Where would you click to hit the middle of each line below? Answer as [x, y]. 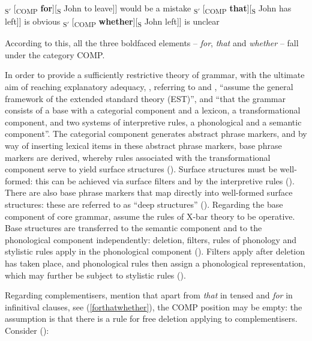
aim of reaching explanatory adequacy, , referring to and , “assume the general [149, 87]
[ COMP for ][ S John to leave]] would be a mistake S [106, 9]
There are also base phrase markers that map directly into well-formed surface [149, 192]
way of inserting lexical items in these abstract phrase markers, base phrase [143, 145]
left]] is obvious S [36, 22]
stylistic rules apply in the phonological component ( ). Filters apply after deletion [155, 251]
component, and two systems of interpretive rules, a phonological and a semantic [153, 122]
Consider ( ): [27, 330]
